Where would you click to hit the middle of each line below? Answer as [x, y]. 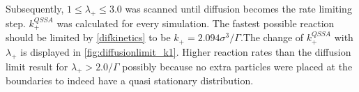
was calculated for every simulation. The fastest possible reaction [196, 23]
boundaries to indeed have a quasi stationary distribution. [130, 80]
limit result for [37, 66]
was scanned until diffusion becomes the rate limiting [238, 8]
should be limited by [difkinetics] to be [88, 37]
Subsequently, [35, 8]
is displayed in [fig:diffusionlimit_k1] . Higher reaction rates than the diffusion [186, 51]
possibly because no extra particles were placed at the [237, 66]
